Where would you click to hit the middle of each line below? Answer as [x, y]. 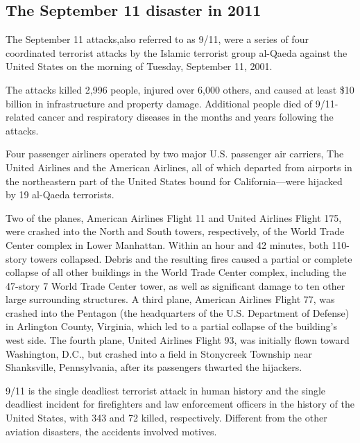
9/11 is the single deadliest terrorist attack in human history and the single [166, 390]
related [20, 117]
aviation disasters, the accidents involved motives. [111, 431]
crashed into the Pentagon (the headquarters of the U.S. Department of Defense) [178, 312]
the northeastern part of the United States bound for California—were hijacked [174, 181]
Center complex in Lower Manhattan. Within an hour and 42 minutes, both [167, 244]
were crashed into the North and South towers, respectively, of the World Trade [175, 231]
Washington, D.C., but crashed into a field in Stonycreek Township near [159, 353]
